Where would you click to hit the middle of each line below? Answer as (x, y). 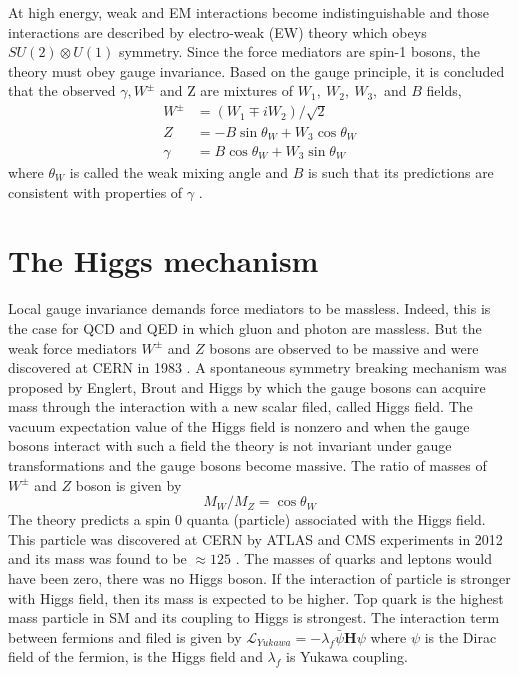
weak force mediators (72, 347)
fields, (444, 90)
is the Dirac (460, 636)
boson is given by (128, 484)
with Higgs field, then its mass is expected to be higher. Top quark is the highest (256, 597)
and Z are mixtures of (226, 90)
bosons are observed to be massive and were (344, 347)
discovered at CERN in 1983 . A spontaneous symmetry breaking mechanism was (257, 367)
